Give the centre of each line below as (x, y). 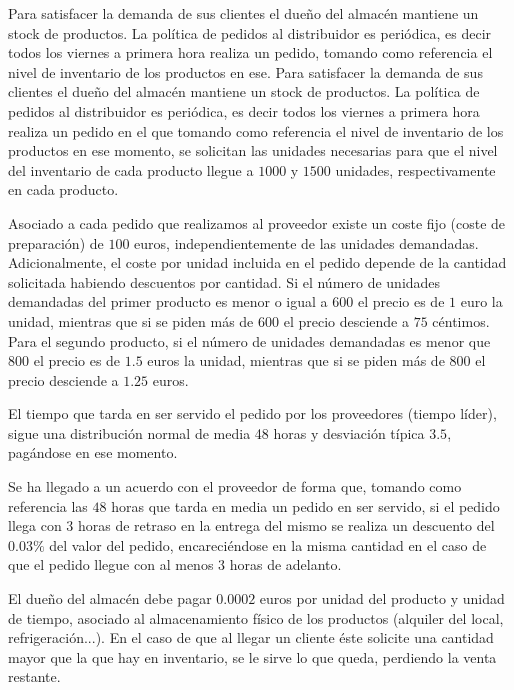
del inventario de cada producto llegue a (131, 169)
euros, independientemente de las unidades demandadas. (306, 242)
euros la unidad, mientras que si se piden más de (296, 360)
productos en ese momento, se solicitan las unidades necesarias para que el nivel (253, 150)
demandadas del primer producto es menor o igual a (168, 301)
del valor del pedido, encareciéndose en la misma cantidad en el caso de (268, 544)
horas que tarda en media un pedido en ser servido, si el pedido (305, 505)
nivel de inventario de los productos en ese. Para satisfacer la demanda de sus (245, 71)
